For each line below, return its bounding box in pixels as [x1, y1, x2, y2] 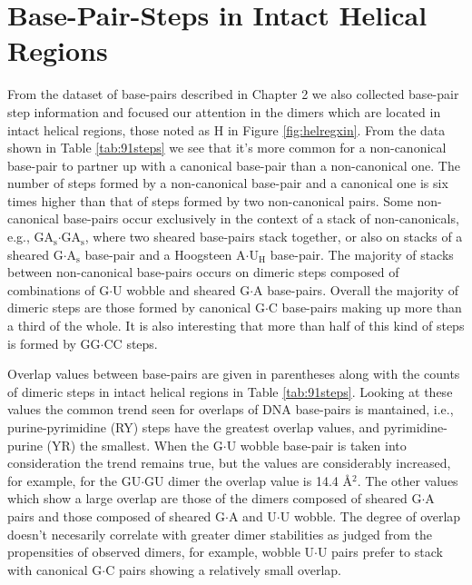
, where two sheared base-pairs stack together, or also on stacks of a [84, 227, 463, 246]
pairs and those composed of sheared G [7, 506, 226, 525]
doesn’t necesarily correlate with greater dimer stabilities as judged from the [7, 524, 433, 543]
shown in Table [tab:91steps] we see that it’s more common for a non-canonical [7, 138, 447, 157]
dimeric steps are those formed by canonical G [7, 298, 265, 317]
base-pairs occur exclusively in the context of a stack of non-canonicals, [63, 209, 459, 228]
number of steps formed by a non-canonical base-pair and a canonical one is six [7, 174, 448, 193]
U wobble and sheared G [113, 280, 251, 299]
